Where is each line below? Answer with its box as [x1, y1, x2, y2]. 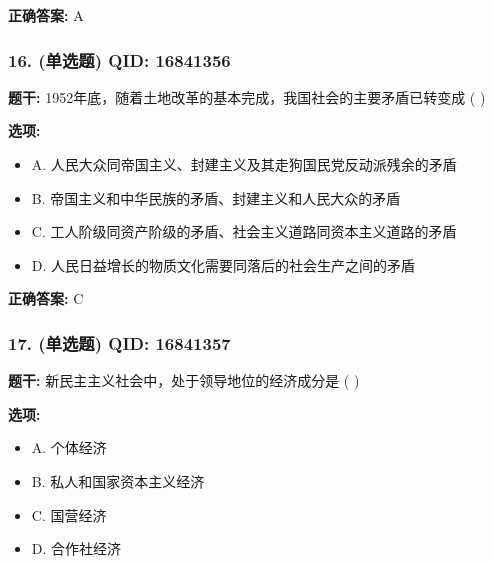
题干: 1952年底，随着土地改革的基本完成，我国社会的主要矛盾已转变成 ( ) [8, 86, 486, 107]
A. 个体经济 [31, 437, 107, 458]
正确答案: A [8, 5, 84, 25]
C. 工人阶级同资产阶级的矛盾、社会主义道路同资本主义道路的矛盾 [31, 221, 457, 242]
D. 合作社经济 [31, 538, 122, 559]
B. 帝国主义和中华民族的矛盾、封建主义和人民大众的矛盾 [31, 187, 401, 208]
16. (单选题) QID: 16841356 [8, 47, 231, 72]
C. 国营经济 [31, 504, 107, 525]
